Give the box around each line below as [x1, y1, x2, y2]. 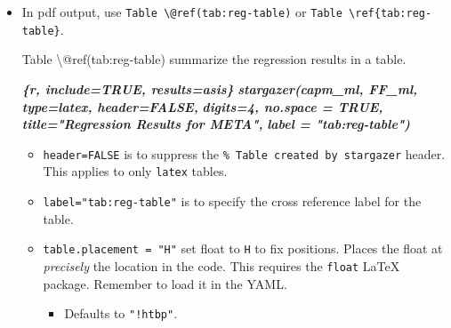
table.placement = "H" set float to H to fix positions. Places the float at [43, 239, 443, 258]
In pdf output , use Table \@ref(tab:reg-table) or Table [21, 3, 342, 20]
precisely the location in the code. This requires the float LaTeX [43, 256, 400, 275]
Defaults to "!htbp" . [64, 304, 178, 323]
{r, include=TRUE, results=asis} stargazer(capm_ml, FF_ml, [21, 79, 418, 98]
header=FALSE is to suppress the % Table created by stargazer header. [43, 144, 446, 163]
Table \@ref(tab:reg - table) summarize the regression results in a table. [21, 50, 407, 68]
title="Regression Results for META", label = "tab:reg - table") [21, 115, 410, 133]
